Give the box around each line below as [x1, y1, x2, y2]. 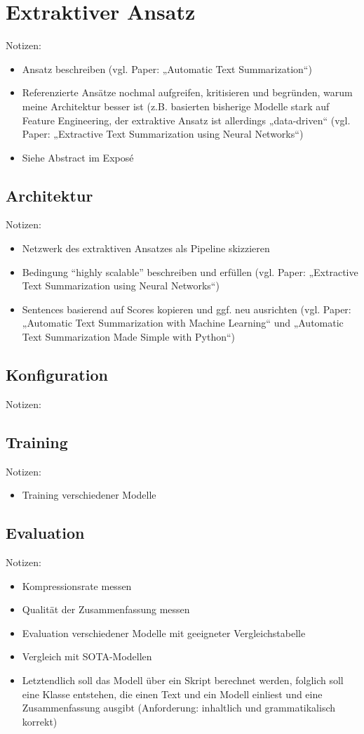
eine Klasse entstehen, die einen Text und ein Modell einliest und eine [22, 686, 323, 701]
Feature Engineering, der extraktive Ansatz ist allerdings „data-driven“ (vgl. [22, 112, 351, 127]
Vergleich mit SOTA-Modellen [22, 649, 152, 664]
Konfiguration [6, 364, 108, 386]
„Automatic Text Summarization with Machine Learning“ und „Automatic [22, 315, 344, 330]
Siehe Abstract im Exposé [22, 150, 134, 164]
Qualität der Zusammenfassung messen [22, 602, 190, 617]
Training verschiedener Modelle [22, 487, 156, 502]
